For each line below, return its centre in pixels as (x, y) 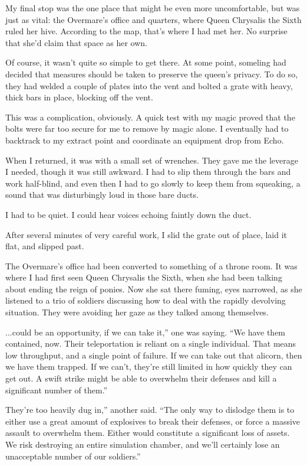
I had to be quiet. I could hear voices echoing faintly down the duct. (128, 214)
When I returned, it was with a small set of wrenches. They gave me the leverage (152, 160)
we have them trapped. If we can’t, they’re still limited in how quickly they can (149, 366)
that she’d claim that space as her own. (76, 42)
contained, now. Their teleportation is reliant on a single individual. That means (151, 343)
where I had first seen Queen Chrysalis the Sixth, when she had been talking (144, 277)
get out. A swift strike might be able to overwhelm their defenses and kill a (141, 378)
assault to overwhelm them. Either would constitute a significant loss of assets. (148, 433)
